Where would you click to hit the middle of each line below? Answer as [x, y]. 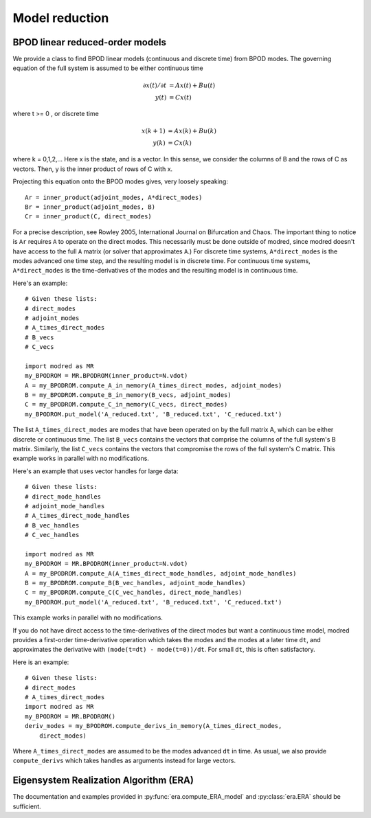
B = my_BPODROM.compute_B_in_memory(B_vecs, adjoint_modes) [128, 395]
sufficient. [27, 806]
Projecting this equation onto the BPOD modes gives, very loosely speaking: [120, 181]
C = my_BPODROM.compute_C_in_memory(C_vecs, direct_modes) [126, 405]
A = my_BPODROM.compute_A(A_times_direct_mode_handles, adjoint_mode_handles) [161, 573]
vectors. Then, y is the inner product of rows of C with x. [93, 169]
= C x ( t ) [180, 97]
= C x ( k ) [179, 143]
